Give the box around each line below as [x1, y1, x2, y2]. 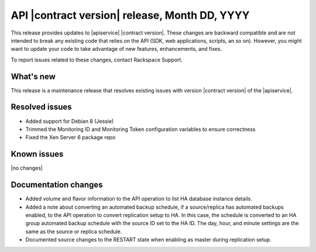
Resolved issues [11, 102, 73, 112]
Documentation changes [11, 180, 103, 190]
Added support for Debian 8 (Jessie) [25, 118, 114, 125]
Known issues [11, 149, 64, 159]
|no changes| [11, 164, 43, 172]
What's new [11, 71, 56, 81]
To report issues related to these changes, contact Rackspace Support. [11, 56, 183, 63]
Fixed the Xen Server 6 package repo [25, 134, 116, 141]
